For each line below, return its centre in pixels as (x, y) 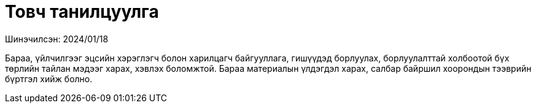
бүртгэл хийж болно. (49, 79)
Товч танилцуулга (82, 12)
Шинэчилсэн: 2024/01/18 (57, 39)
